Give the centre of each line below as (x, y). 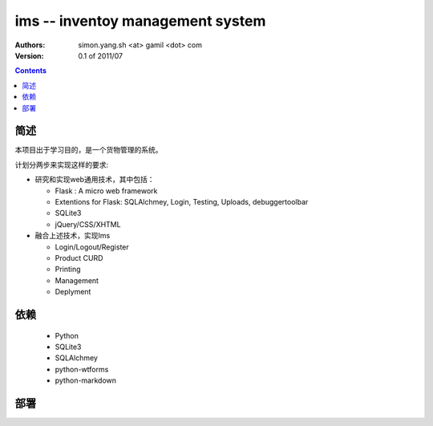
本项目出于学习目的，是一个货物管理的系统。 (89, 150)
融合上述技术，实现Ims (73, 236)
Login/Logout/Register (92, 247)
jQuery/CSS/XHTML (88, 224)
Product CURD (79, 258)
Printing (68, 270)
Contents (31, 71)
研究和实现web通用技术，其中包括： (95, 180)
